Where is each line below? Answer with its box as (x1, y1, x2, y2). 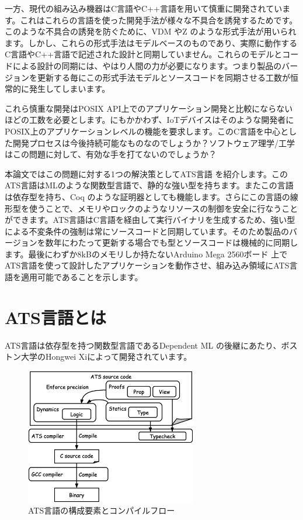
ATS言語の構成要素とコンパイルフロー (28, 504, 175, 516)
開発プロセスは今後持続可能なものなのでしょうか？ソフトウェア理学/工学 (12, 136, 295, 149)
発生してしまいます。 (29, 82, 110, 95)
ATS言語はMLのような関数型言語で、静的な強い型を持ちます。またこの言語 (5, 179, 294, 191)
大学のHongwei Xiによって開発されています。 (20, 350, 192, 363)
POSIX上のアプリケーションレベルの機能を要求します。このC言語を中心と (5, 125, 289, 137)
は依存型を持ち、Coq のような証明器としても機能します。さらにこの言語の (5, 190, 290, 202)
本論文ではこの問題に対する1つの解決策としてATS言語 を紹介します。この (5, 167, 288, 180)
